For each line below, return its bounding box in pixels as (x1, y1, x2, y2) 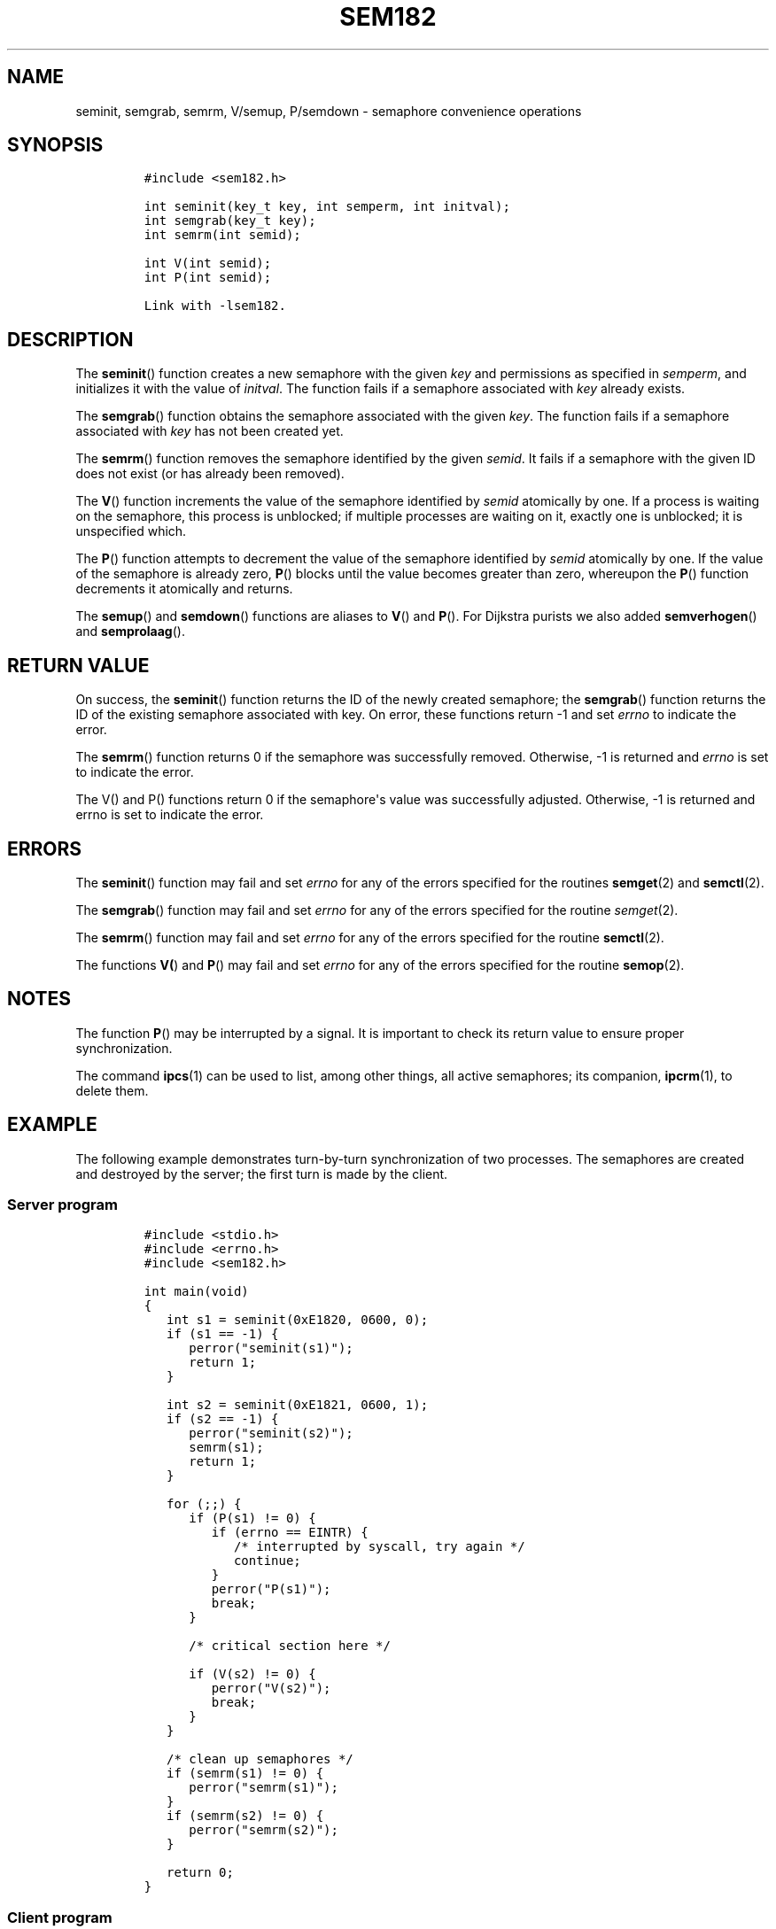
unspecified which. (75, 523, 187, 539)
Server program (7, 1196, 118, 1214)
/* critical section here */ (189, 1638, 391, 1654)
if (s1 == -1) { (167, 1327, 279, 1342)
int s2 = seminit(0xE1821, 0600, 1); (167, 1398, 429, 1413)
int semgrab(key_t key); (144, 213, 316, 229)
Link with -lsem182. (144, 298, 286, 314)
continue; (233, 1553, 301, 1569)
